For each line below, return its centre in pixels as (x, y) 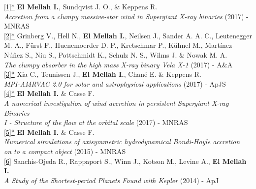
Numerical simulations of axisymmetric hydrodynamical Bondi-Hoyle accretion (122, 142)
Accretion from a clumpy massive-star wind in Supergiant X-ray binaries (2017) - (126, 16)
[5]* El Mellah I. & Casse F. (49, 132)
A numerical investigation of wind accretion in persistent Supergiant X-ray (116, 103)
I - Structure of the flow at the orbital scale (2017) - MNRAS (96, 122)
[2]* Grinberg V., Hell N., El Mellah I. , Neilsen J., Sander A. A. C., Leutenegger (128, 35)
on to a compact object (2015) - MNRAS (65, 151)
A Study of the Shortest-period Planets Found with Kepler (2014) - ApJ (112, 180)
